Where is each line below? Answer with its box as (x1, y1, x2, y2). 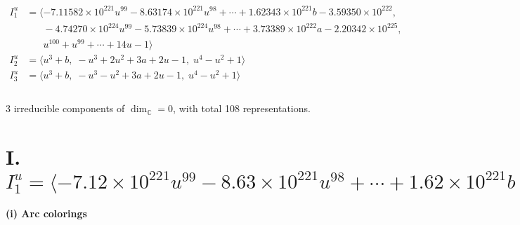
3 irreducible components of (6, 101, 125, 116)
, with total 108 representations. (173, 101, 311, 116)
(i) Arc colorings (6, 206, 87, 221)
